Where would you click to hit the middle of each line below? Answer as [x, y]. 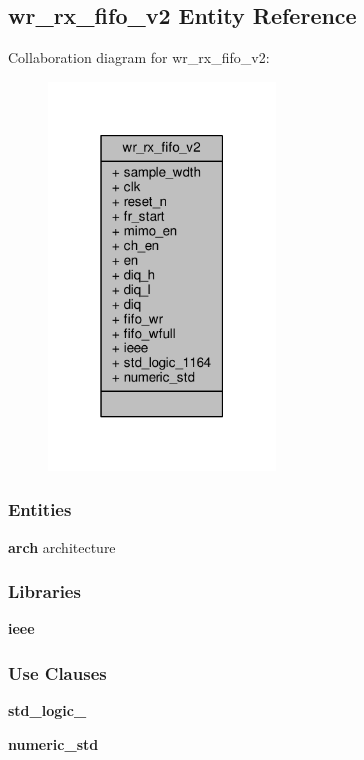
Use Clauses [57, 672]
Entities [40, 509]
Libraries [44, 591]
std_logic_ [47, 710]
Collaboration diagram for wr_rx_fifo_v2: [139, 57]
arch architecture [62, 546]
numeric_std [53, 743]
